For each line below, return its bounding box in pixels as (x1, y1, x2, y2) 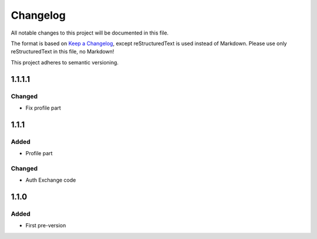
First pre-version (25, 222, 66, 229)
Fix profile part (25, 104, 61, 111)
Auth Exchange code (25, 176, 76, 184)
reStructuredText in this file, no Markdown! (11, 48, 114, 55)
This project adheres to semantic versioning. (11, 59, 119, 66)
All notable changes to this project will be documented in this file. (11, 29, 169, 36)
